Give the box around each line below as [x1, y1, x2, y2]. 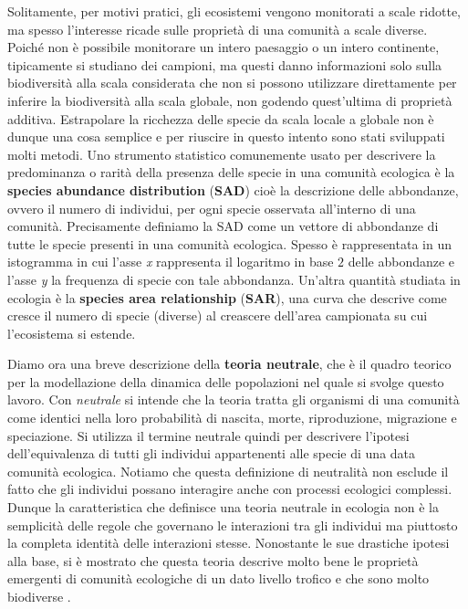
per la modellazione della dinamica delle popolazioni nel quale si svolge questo [7, 372, 444, 391]
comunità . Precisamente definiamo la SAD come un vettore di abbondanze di [7, 216, 439, 236]
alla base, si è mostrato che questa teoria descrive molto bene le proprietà [7, 551, 419, 570]
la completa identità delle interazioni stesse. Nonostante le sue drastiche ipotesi [7, 533, 450, 552]
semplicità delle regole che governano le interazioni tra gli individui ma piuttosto [7, 515, 458, 534]
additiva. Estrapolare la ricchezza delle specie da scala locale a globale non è [7, 109, 434, 128]
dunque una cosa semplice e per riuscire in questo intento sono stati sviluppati [7, 127, 445, 146]
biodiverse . [7, 587, 71, 605]
